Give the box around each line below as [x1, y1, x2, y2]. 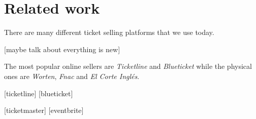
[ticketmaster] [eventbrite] [4, 105, 84, 115]
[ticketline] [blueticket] [4, 88, 73, 98]
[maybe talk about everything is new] [4, 44, 120, 54]
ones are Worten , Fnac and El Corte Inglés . [4, 70, 140, 81]
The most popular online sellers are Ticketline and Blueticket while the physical [4, 61, 252, 71]
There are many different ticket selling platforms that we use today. [4, 27, 214, 37]
